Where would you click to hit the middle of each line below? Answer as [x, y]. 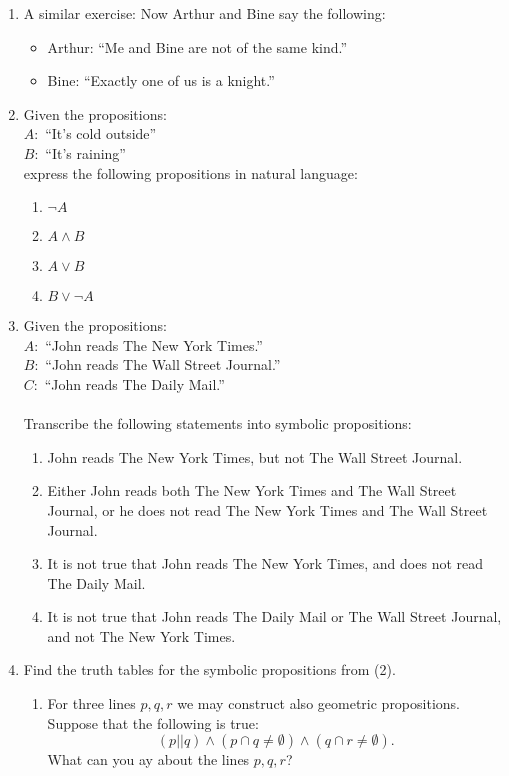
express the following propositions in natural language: [190, 172]
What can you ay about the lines [148, 759]
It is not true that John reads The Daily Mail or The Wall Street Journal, [274, 616]
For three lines [91, 703]
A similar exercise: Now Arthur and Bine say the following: [204, 13]
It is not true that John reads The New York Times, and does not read [265, 563]
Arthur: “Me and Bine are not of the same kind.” [197, 46]
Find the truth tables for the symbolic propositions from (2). [209, 669]
